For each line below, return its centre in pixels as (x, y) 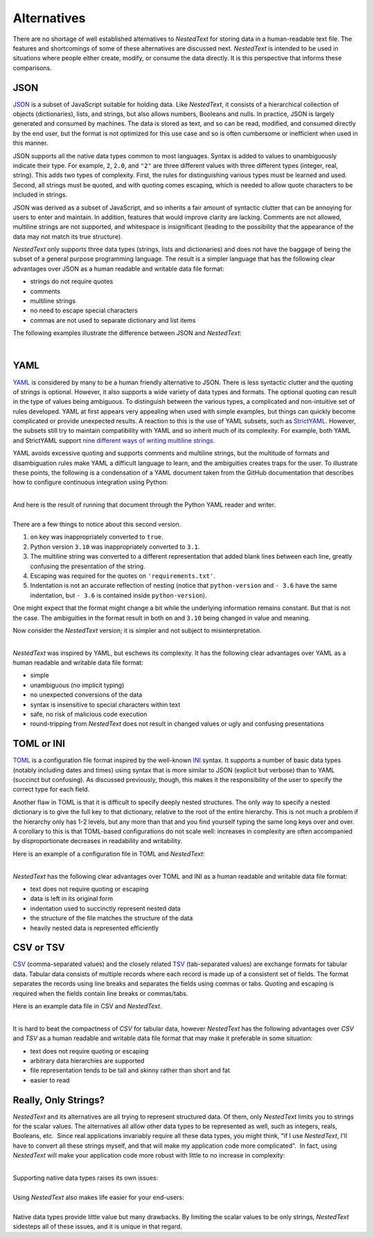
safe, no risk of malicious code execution (89, 714)
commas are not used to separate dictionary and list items (113, 320)
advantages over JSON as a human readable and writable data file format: (118, 269)
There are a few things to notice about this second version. (97, 524)
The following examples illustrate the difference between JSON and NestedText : (127, 333)
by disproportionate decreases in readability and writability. (98, 841)
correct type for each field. (51, 789)
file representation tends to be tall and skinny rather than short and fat (130, 1070)
